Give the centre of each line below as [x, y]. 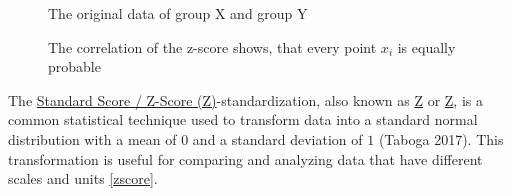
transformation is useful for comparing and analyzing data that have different [245, 158]
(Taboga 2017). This [441, 138]
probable [74, 66]
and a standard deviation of [277, 138]
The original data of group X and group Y [178, 13]
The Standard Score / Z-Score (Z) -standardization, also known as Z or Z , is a [245, 99]
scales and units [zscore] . [83, 178]
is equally [426, 46]
